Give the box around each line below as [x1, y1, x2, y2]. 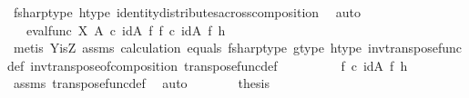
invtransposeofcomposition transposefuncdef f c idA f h [30, 55, 408, 74]
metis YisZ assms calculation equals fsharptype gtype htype [13, 38, 362, 57]
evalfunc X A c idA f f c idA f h [25, 20, 226, 39]
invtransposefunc [368, 38, 462, 57]
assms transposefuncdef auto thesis [13, 73, 270, 93]
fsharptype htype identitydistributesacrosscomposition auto [13, 3, 361, 21]
